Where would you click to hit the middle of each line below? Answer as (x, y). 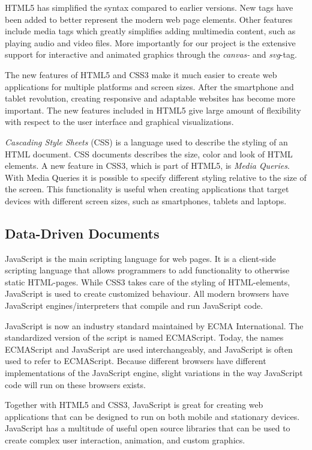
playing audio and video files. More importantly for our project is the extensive (150, 42)
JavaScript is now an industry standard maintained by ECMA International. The (154, 325)
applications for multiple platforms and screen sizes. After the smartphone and (149, 86)
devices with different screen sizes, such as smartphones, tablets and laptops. (146, 200)
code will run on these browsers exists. (75, 384)
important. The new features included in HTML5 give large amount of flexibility (153, 110)
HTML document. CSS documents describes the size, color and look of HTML (149, 154)
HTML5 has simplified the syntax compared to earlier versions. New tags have (149, 7)
